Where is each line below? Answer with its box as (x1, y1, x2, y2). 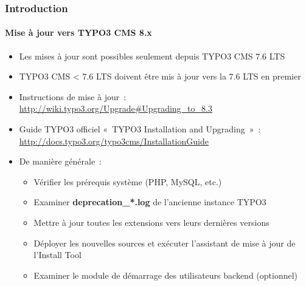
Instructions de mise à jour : (19, 90, 127, 103)
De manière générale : (19, 155, 102, 168)
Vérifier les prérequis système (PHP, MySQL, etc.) (33, 175, 222, 188)
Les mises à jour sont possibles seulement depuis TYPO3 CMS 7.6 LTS (19, 49, 285, 62)
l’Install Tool (33, 248, 82, 261)
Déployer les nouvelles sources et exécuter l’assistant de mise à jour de (33, 236, 296, 249)
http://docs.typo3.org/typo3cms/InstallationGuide (19, 134, 209, 147)
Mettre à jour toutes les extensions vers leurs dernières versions (33, 216, 269, 228)
